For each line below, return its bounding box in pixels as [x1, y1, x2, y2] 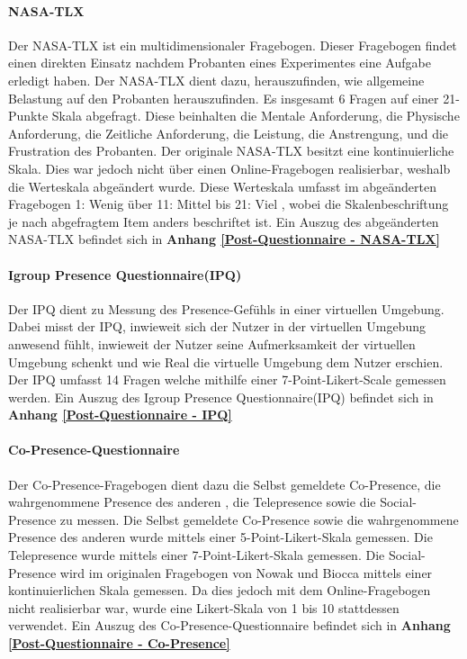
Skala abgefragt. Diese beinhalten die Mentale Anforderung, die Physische [51, 106, 460, 125]
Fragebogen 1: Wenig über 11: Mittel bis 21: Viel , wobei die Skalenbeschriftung [8, 194, 449, 213]
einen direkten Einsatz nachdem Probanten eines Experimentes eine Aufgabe [8, 53, 431, 72]
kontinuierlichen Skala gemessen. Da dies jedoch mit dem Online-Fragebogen [8, 581, 431, 600]
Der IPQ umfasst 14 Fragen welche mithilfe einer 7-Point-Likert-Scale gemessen [8, 370, 446, 389]
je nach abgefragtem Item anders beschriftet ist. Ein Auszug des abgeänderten [8, 212, 439, 230]
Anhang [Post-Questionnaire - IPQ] [8, 405, 232, 424]
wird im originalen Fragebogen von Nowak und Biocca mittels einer [59, 563, 433, 582]
